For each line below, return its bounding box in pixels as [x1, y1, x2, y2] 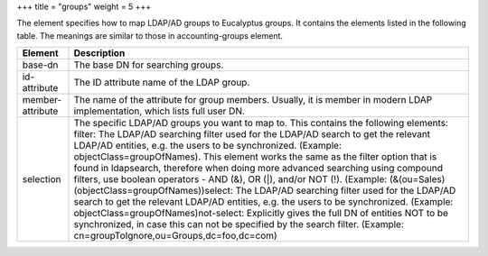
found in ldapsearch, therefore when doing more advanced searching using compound [73, 162, 443, 175]
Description [73, 47, 126, 59]
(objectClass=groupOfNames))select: [73, 185, 234, 197]
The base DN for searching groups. [73, 59, 224, 71]
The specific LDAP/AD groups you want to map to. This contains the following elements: [73, 117, 449, 130]
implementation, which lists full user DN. [73, 105, 246, 117]
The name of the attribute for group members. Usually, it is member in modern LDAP [73, 94, 433, 106]
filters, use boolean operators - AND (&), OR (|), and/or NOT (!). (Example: [73, 173, 388, 186]
